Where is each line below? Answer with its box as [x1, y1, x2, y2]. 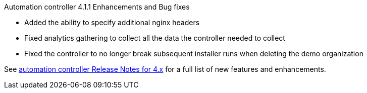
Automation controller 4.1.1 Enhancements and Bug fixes [4, 3, 190, 11]
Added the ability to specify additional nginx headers [24, 18, 200, 27]
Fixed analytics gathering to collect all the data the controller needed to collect [24, 34, 285, 42]
